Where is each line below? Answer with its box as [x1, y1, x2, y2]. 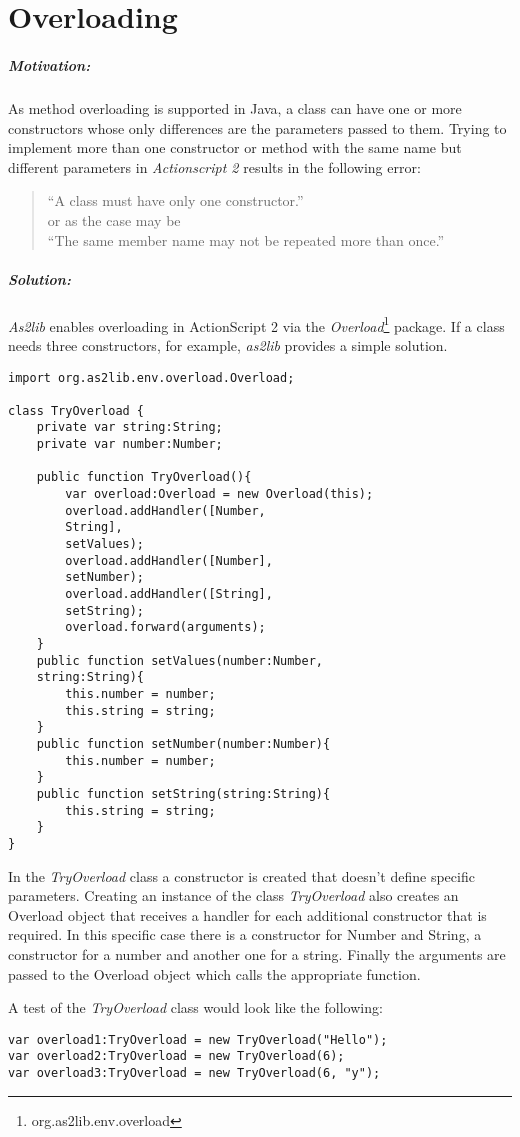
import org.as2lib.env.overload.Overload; [8, 370, 295, 385]
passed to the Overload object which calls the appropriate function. [8, 963, 421, 984]
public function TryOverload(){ [36, 470, 252, 485]
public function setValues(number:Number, [36, 653, 323, 668]
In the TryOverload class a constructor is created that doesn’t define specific [8, 865, 475, 886]
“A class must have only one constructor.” [47, 190, 304, 211]
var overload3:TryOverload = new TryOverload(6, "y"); [8, 1066, 381, 1080]
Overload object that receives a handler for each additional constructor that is [8, 904, 487, 925]
